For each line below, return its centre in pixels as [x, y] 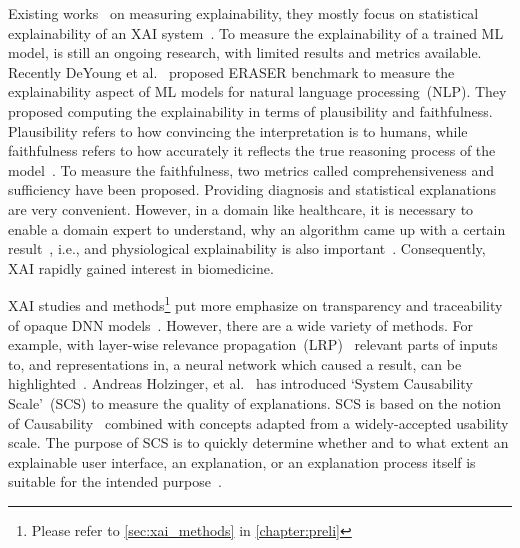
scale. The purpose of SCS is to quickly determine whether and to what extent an [258, 442]
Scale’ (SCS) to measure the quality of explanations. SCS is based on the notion [255, 402]
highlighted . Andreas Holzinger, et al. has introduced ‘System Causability [240, 383]
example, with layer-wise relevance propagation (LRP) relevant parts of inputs [253, 344]
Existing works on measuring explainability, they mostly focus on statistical [243, 13]
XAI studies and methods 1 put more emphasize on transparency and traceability [255, 303]
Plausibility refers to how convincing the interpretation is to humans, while [238, 130]
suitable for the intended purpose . [115, 481]
